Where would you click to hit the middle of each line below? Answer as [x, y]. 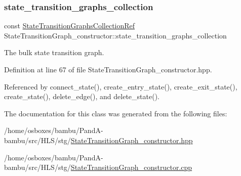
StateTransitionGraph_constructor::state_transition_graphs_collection [115, 35]
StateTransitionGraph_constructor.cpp [131, 167]
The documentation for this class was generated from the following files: [116, 113]
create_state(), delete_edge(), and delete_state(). [82, 96]
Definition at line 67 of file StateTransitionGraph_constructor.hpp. [108, 69]
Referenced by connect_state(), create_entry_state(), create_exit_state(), [121, 86]
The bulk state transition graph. [54, 52]
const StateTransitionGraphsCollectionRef [70, 26]
